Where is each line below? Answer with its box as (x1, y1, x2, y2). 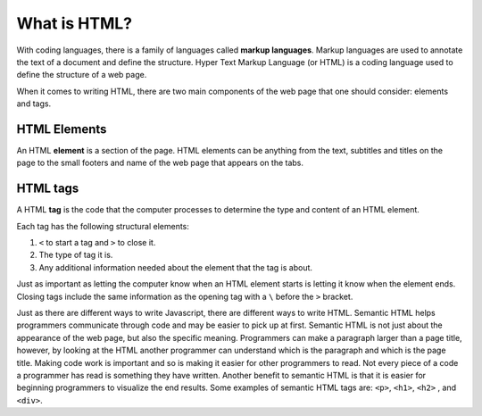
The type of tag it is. (38, 250, 113, 261)
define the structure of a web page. (16, 70, 147, 80)
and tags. (16, 98, 52, 109)
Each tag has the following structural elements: (16, 220, 189, 231)
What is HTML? (16, 13, 133, 33)
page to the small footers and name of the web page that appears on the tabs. (16, 157, 303, 169)
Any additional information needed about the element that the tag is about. (38, 262, 312, 272)
